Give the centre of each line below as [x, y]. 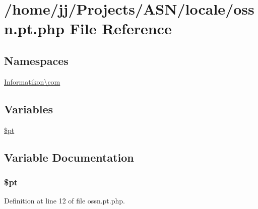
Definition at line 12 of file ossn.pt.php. [64, 201]
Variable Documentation [69, 157]
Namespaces [36, 60]
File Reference [121, 28]
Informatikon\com [32, 81]
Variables [29, 109]
